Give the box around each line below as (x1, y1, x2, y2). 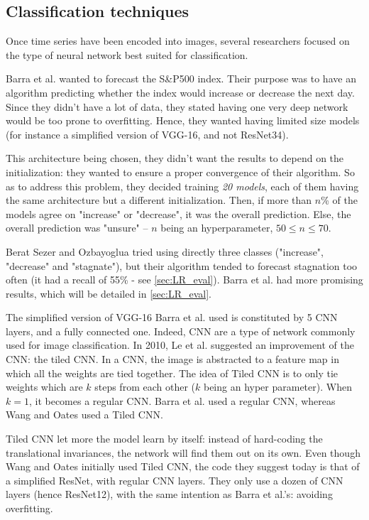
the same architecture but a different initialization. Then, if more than (6, 193, 312, 207)
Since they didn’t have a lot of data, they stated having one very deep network (6, 99, 348, 114)
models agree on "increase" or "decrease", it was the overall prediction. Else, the (6, 206, 351, 221)
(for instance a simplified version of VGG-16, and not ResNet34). (6, 126, 289, 141)
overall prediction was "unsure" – (6, 220, 148, 235)
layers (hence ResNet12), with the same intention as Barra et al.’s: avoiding (6, 487, 333, 502)
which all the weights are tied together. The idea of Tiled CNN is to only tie (6, 365, 338, 380)
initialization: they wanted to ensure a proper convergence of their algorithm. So (6, 164, 355, 179)
